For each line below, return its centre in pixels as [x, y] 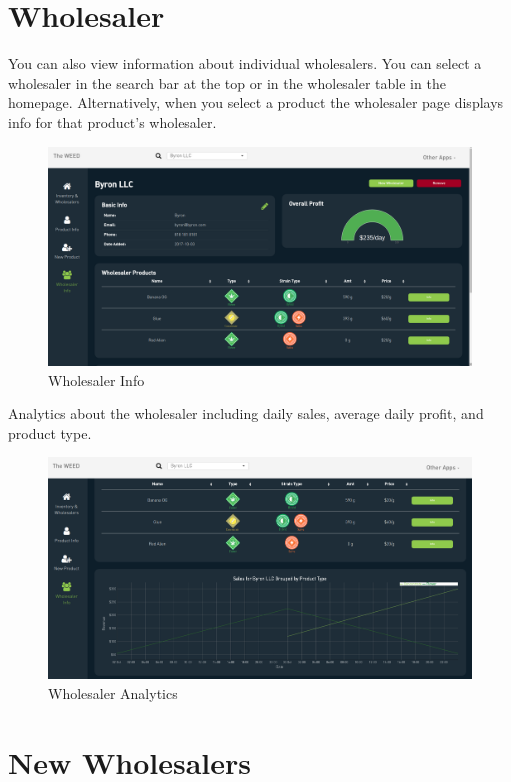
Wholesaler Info [96, 379]
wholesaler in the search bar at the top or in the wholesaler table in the [227, 82]
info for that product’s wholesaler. [112, 121]
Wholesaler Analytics [113, 693]
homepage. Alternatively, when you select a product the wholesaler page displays [256, 102]
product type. [50, 432]
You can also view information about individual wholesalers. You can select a [245, 63]
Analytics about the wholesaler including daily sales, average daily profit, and [246, 413]
